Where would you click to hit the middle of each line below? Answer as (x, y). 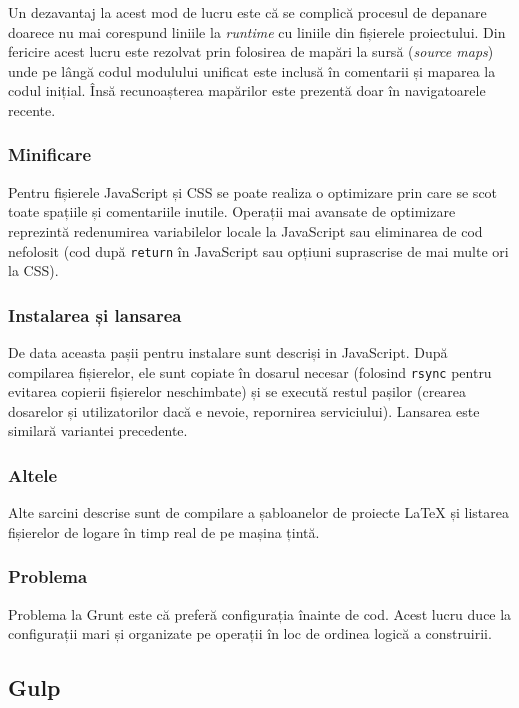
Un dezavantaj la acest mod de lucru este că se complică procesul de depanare (247, 12)
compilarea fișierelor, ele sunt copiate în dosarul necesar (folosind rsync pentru (250, 371)
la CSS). (33, 270)
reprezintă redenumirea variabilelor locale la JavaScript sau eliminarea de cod (245, 230)
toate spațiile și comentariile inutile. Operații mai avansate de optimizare (232, 211)
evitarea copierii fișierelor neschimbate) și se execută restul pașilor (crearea (237, 391)
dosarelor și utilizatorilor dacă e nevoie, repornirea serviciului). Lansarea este (244, 410)
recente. (32, 109)
